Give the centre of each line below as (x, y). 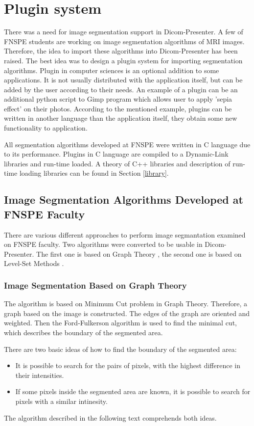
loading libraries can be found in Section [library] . (94, 173)
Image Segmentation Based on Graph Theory (95, 285)
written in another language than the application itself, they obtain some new (121, 118)
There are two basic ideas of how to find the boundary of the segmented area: (120, 349)
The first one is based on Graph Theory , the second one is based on (139, 253)
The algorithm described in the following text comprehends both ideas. (110, 417)
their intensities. (40, 375)
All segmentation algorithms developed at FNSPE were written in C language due (127, 144)
